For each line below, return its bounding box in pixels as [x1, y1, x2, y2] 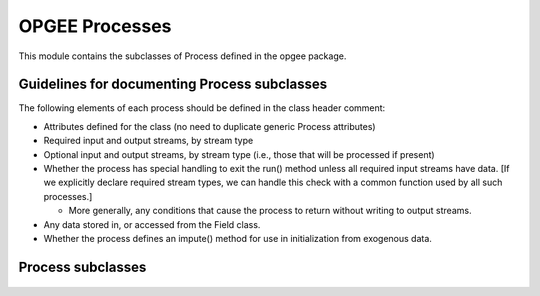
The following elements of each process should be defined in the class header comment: [18, 102, 386, 114]
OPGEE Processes [18, 15, 172, 37]
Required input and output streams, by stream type [43, 135, 254, 147]
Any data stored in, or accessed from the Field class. [43, 218, 261, 230]
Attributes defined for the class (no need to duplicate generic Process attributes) [43, 120, 376, 132]
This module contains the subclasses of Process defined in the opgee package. [18, 50, 347, 62]
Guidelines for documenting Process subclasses [18, 76, 328, 93]
